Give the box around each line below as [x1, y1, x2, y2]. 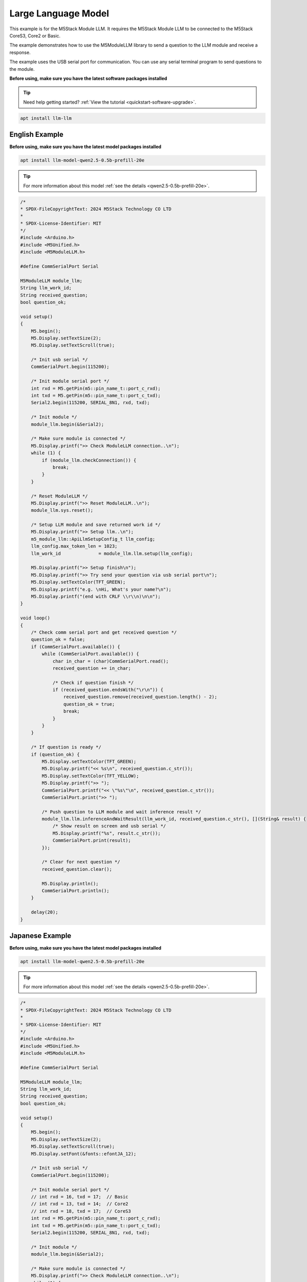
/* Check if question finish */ [52, 679, 134, 686]
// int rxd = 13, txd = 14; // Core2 [31, 1201, 128, 1207]
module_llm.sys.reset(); [31, 508, 94, 513]
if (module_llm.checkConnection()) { [41, 457, 137, 463]
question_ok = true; [63, 701, 115, 707]
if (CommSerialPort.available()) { [31, 644, 120, 650]
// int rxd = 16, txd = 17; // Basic [31, 1194, 128, 1199]
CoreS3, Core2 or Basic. [9, 32, 61, 38]
